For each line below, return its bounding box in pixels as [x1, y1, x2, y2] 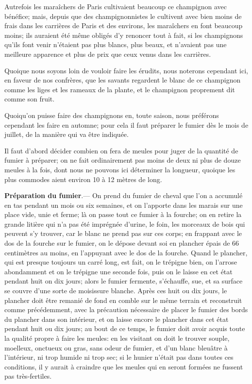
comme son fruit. [4, 94, 55, 104]
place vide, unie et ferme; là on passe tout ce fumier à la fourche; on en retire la [4, 209, 242, 219]
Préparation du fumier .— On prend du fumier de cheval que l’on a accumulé [4, 190, 243, 200]
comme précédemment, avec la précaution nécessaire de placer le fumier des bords [4, 304, 248, 315]
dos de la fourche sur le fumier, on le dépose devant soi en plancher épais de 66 [4, 238, 239, 248]
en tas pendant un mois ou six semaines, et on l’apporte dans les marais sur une [4, 200, 243, 210]
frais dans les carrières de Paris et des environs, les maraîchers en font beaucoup [4, 20, 243, 31]
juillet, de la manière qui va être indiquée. [4, 129, 129, 139]
